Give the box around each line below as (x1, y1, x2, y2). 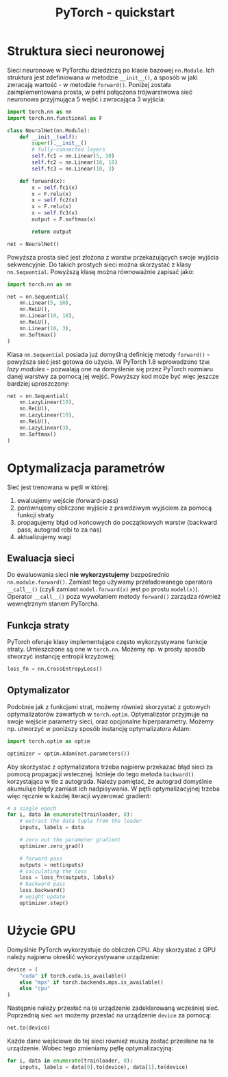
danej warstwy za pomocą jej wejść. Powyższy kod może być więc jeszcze (7, 372, 219, 380)
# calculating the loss (19, 868, 88, 875)
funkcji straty (16, 510, 55, 519)
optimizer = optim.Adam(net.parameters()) (7, 750, 130, 757)
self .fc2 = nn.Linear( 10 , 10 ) (31, 159, 118, 166)
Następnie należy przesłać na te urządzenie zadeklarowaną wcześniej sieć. (7, 1004, 220, 1012)
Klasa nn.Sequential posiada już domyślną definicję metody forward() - (7, 350, 210, 358)
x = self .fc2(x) (31, 197, 78, 203)
